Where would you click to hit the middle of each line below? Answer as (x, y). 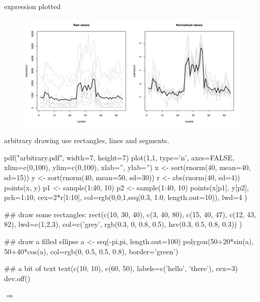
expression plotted (33, 6)
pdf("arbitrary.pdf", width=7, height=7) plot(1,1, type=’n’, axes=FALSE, (119, 157)
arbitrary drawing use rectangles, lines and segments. (87, 140)
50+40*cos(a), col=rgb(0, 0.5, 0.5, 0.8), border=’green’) (91, 251)
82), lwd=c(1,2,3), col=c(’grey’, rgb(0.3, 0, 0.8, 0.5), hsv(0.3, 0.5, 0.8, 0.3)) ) (123, 224)
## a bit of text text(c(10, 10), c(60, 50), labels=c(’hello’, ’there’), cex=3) (121, 268)
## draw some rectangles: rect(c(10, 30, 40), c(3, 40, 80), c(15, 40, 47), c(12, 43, (130, 214)
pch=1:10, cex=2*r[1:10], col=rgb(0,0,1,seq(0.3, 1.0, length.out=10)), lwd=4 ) (126, 197)
